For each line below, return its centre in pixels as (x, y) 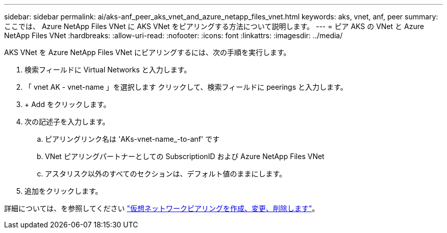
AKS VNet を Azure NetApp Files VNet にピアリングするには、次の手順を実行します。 (147, 52)
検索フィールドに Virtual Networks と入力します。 (108, 70)
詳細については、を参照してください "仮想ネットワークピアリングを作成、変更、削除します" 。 (162, 208)
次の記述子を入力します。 (67, 122)
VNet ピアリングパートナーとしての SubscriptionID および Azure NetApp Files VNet (185, 156)
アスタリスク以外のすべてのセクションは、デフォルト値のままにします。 (166, 174)
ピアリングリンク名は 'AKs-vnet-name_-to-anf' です (132, 139)
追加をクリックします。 (64, 191)
